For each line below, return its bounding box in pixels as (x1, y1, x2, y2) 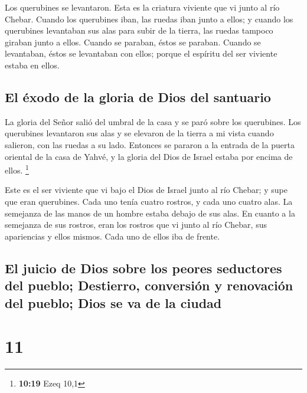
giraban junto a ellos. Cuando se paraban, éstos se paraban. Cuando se (5, 35, 261, 48)
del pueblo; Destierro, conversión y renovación (5, 276, 293, 294)
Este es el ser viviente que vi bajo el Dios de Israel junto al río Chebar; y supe (5, 184, 288, 196)
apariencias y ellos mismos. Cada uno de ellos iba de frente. (5, 230, 220, 242)
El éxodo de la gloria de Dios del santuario (5, 87, 271, 106)
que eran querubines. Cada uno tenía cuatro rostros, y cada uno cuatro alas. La (5, 195, 293, 207)
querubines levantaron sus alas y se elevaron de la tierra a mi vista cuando (5, 127, 274, 139)
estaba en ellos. (5, 58, 60, 71)
